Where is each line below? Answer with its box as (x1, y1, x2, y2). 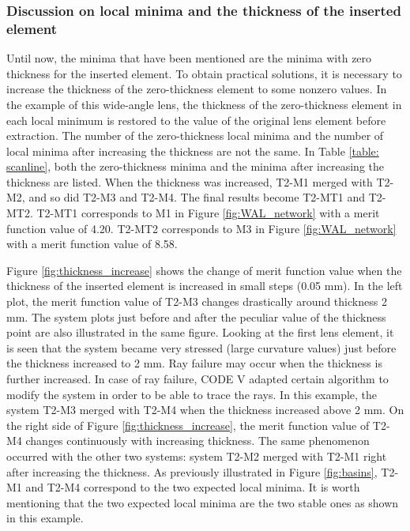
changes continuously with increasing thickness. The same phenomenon (25, 432, 370, 449)
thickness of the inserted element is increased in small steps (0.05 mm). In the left (6, 277, 403, 294)
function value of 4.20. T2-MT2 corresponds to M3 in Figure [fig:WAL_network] (6, 220, 397, 236)
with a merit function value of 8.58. (6, 235, 178, 252)
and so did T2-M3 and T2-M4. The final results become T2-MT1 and (28, 189, 366, 205)
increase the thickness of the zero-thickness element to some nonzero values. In (6, 81, 387, 97)
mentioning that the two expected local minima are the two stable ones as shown (6, 494, 399, 510)
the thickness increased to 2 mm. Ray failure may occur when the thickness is (6, 355, 382, 371)
